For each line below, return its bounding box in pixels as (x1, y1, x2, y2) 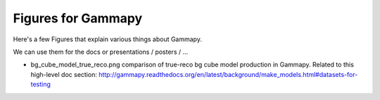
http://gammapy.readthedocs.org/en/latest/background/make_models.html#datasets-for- (99, 70, 358, 78)
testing (30, 80, 51, 89)
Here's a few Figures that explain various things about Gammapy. (13, 35, 202, 43)
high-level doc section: (30, 70, 98, 78)
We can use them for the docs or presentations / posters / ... (13, 48, 189, 56)
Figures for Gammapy (13, 10, 143, 26)
